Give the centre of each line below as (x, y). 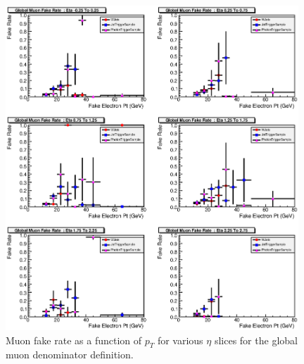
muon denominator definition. (70, 354)
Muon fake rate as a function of (74, 340)
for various (180, 340)
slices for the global (256, 340)
